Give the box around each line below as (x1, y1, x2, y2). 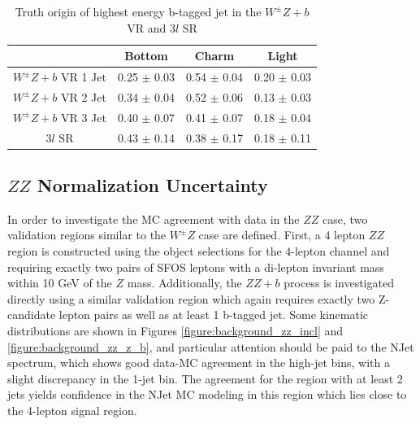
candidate (7, 306, 56, 323)
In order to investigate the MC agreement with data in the (7, 210, 300, 227)
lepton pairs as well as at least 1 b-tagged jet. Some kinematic (58, 306, 369, 323)
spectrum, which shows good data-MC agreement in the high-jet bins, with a (7, 354, 390, 371)
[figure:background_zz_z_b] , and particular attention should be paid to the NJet (7, 338, 414, 355)
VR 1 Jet (60, 68, 106, 85)
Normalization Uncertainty (37, 173, 268, 198)
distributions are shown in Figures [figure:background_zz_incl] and (7, 322, 344, 339)
